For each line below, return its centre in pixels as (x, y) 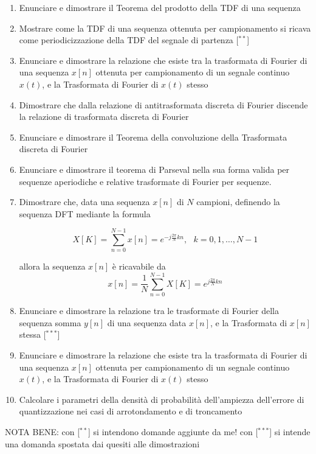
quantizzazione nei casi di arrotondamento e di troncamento (131, 411)
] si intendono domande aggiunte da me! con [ (173, 431)
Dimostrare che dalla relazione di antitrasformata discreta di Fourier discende (163, 104)
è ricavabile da (139, 266)
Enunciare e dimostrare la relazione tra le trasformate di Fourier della (149, 311)
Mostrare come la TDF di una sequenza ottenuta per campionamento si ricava (165, 28)
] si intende (290, 431)
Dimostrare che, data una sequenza (84, 202)
